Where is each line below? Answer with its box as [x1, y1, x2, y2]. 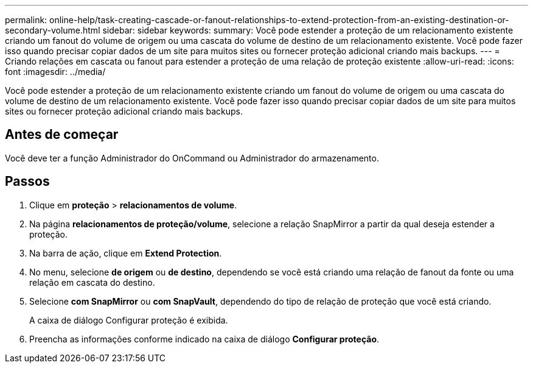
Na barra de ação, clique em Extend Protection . [29, 247, 222, 258]
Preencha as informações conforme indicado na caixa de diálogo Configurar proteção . [29, 333, 380, 344]
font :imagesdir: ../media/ [5, 66, 106, 77]
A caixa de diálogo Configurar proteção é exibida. [29, 314, 228, 325]
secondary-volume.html [5, 25, 100, 35]
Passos [5, 174, 50, 189]
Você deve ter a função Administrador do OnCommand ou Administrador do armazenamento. [5, 152, 379, 163]
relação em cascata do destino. [29, 277, 155, 288]
